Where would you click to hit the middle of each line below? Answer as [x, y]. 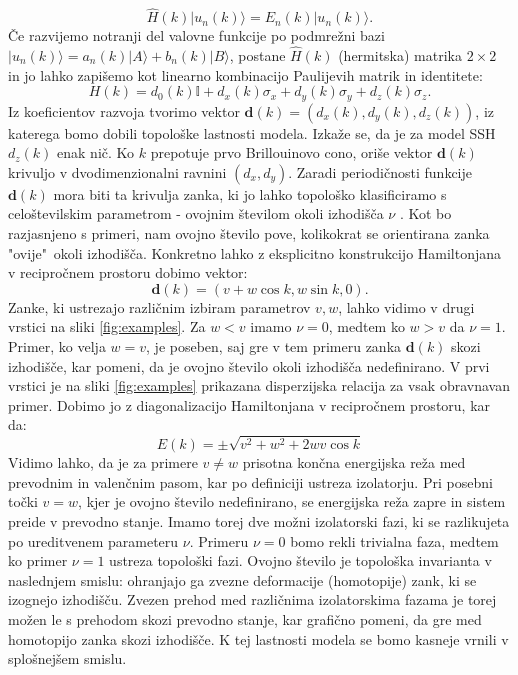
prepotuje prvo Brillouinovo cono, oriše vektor [291, 152]
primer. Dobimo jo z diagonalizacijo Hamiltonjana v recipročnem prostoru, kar [249, 404]
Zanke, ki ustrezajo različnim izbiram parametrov [159, 306]
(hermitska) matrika [400, 55]
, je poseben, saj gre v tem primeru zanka [274, 346]
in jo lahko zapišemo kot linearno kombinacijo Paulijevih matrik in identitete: [245, 74]
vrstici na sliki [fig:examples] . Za [107, 326]
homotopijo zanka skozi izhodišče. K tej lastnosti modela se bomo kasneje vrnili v [258, 638]
